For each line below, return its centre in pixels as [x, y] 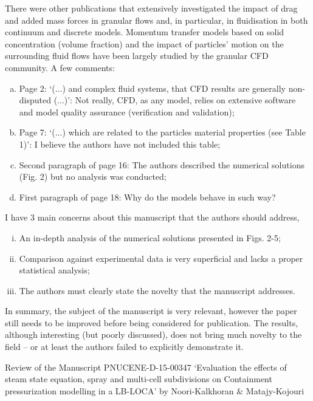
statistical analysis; [54, 270]
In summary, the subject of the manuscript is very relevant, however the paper [151, 311]
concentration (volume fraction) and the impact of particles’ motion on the [144, 43]
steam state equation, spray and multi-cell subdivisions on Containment [139, 379]
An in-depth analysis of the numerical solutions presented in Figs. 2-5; [150, 237]
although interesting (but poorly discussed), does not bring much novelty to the [153, 334]
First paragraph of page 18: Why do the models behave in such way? [147, 197]
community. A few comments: [60, 67]
